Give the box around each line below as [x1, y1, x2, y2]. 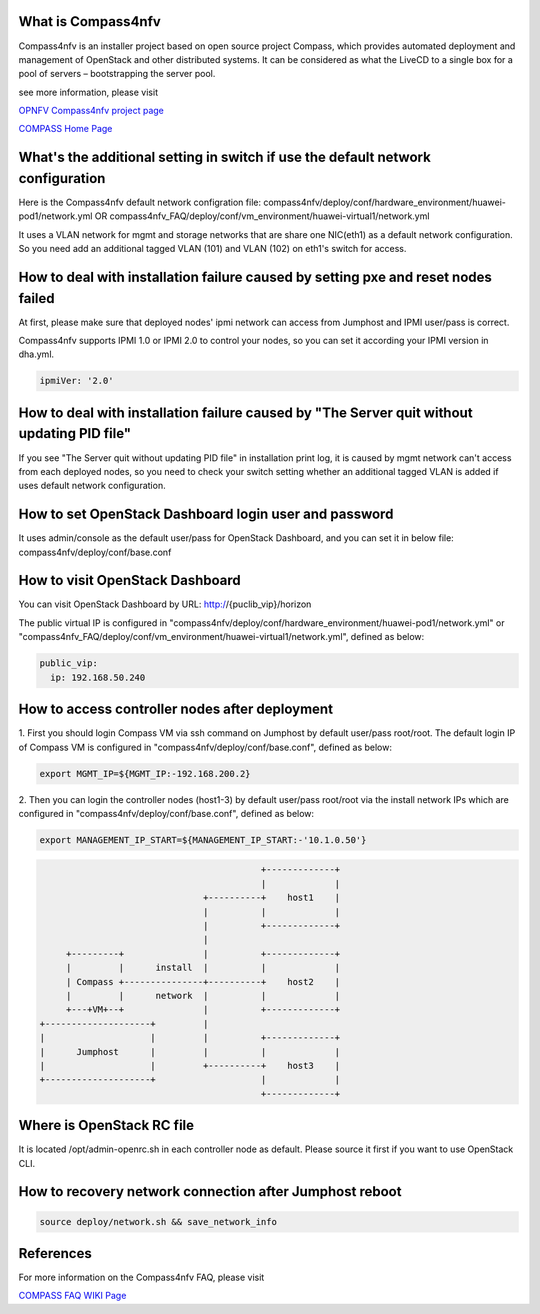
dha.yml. [18, 348, 55, 360]
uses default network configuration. [18, 480, 166, 492]
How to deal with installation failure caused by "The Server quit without [18, 404, 474, 421]
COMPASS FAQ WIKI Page [18, 1290, 127, 1302]
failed [18, 290, 55, 307]
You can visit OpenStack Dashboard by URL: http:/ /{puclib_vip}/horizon [18, 598, 312, 610]
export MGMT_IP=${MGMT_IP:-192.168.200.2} [39, 768, 251, 779]
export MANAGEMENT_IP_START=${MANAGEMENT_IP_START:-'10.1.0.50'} [39, 834, 367, 845]
